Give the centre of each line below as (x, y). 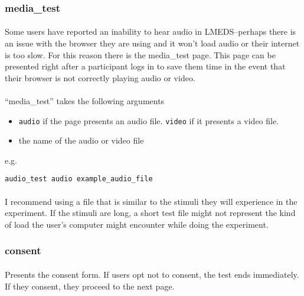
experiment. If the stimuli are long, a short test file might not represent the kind (150, 213)
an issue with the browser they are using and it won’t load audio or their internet (152, 43)
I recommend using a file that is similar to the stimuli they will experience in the (151, 201)
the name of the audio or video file (81, 140)
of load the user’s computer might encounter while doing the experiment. (137, 224)
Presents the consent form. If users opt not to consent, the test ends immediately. (152, 274)
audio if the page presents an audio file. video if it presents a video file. (149, 120)
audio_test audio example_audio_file (79, 179)
